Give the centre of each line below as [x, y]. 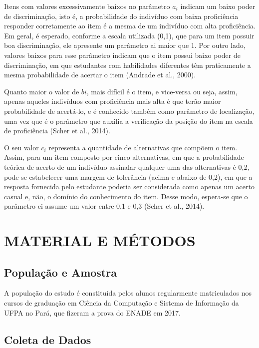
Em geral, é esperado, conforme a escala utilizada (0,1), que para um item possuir [129, 35]
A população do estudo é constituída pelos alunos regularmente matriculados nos [128, 293]
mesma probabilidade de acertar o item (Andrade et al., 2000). [100, 75]
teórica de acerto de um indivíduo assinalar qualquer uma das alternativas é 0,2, [127, 167]
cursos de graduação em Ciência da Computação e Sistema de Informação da [122, 303]
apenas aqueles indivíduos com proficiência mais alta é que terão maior [113, 101]
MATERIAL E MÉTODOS [100, 240]
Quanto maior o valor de [42, 91]
